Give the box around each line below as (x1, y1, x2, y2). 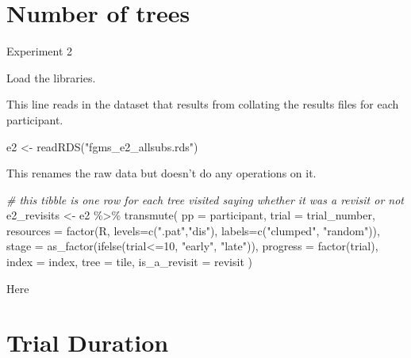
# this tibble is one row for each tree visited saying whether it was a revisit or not (6, 191, 404, 208)
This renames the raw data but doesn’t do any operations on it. (6, 165, 317, 181)
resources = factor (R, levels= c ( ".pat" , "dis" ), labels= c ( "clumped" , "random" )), (6, 222, 380, 238)
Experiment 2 (6, 43, 73, 59)
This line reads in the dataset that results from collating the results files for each (6, 96, 399, 112)
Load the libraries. (6, 69, 96, 86)
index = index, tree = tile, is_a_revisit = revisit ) (6, 253, 252, 270)
